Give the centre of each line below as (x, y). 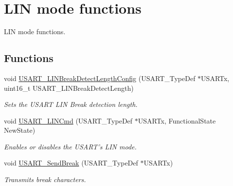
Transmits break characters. (45, 179)
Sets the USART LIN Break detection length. (71, 104)
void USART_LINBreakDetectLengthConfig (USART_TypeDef (100, 78)
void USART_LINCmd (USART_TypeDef (68, 120)
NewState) (20, 130)
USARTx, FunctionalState (177, 120)
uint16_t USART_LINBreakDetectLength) (69, 88)
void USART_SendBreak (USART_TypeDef (71, 163)
